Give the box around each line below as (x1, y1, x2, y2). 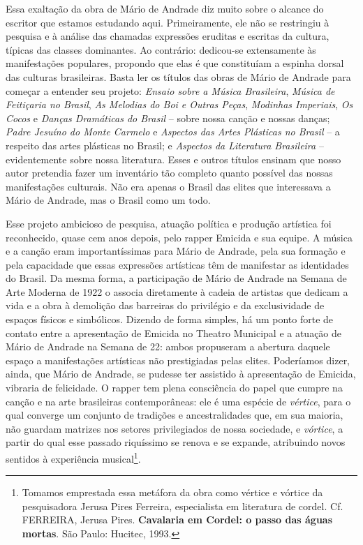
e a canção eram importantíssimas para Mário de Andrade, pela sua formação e (6, 244, 346, 258)
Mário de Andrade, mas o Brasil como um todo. (6, 193, 211, 207)
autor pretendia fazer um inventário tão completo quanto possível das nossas (6, 165, 333, 180)
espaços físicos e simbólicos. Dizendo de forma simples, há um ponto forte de (6, 312, 334, 327)
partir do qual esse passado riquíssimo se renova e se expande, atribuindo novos (6, 435, 346, 449)
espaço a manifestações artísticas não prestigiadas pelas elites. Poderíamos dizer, (6, 352, 350, 367)
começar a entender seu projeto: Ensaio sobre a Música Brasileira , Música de (6, 83, 335, 98)
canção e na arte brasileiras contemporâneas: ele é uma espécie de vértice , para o (6, 394, 351, 408)
